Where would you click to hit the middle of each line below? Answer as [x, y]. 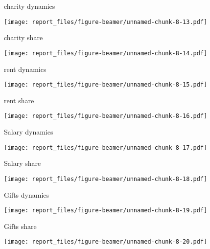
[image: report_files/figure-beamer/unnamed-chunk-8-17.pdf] [106, 147]
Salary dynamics [29, 132]
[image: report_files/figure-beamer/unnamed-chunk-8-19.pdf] [106, 211]
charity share [23, 37]
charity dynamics [30, 6]
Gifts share [20, 226]
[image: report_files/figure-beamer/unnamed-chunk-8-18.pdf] [106, 179]
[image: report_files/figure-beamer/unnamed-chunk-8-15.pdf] [106, 85]
